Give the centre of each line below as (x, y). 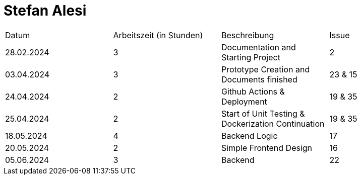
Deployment (244, 101)
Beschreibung (248, 35)
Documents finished (259, 79)
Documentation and (259, 47)
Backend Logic (250, 136)
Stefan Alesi (45, 11)
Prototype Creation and (266, 69)
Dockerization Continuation (273, 123)
